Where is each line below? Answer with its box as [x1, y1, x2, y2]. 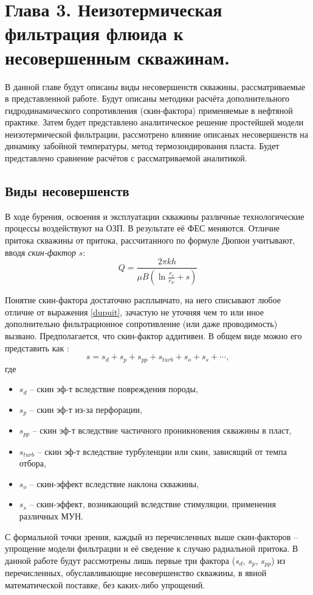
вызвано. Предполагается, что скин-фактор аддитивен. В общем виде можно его [5, 329, 302, 342]
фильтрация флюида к [5, 21, 184, 46]
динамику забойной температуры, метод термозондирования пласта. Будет [5, 139, 280, 152]
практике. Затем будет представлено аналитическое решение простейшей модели [5, 116, 304, 129]
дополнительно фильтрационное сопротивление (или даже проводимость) [5, 317, 278, 330]
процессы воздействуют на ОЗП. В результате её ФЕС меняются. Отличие [5, 222, 280, 234]
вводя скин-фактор [5, 245, 77, 258]
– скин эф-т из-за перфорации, [29, 403, 142, 415]
